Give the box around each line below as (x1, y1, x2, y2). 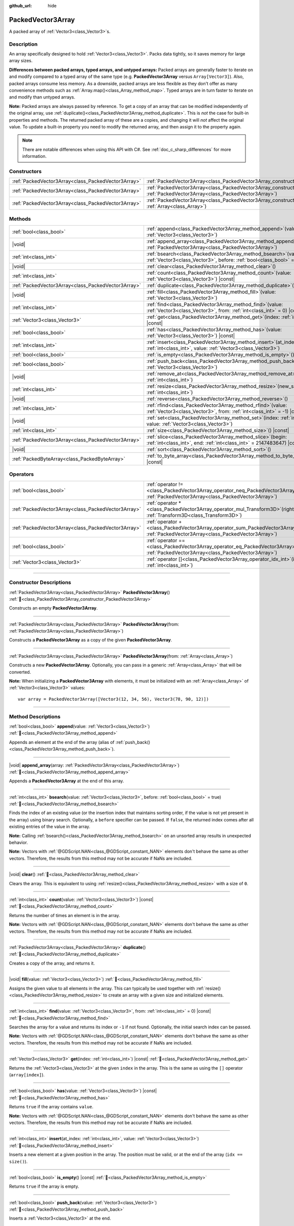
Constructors (9, 168, 42, 175)
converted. (9, 669, 31, 675)
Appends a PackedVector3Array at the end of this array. (9, 778, 124, 784)
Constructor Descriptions (9, 579, 71, 586)
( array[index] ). (9, 1072, 45, 1078)
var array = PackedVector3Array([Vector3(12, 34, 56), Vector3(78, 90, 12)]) (18, 696, 209, 702)
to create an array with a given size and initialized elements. (103, 992, 224, 998)
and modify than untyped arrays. (9, 94, 75, 100)
